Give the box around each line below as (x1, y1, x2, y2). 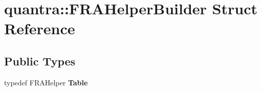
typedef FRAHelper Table (4, 77, 88, 87)
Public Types (4, 53, 76, 69)
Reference (4, 18, 75, 39)
